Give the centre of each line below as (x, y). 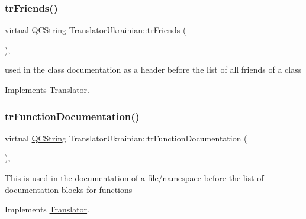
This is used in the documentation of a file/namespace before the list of (134, 178)
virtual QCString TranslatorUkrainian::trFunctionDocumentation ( (126, 138)
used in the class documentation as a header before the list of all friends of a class (153, 70)
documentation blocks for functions (69, 189)
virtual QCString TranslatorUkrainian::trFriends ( (96, 30)
